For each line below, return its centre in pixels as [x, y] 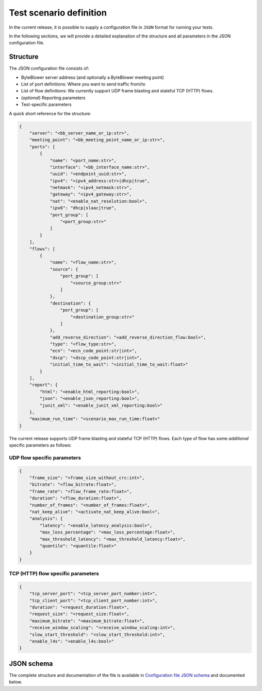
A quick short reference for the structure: [50, 113]
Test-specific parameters [46, 105]
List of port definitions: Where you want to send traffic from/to [83, 84]
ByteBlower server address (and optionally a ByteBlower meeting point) [93, 77]
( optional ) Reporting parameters [53, 98]
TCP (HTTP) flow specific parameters [54, 574]
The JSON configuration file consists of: [49, 69]
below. [16, 682]
